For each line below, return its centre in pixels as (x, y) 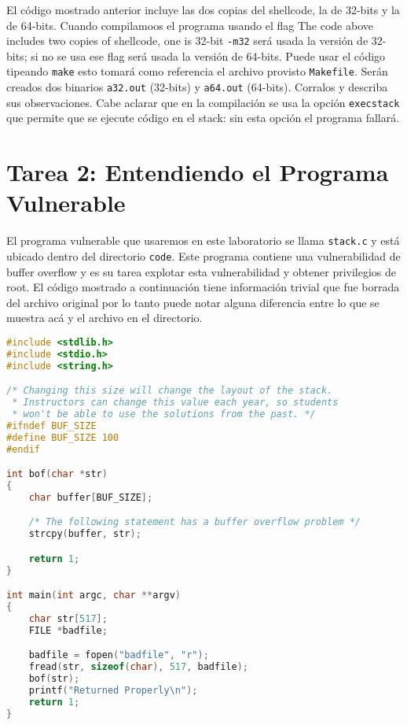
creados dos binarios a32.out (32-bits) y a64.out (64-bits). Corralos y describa (197, 87)
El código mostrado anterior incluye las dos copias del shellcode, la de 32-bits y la (203, 9)
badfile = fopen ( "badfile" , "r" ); (119, 655)
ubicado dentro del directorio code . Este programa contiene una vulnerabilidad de (203, 255)
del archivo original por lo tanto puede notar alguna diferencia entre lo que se (193, 302)
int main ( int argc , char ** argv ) (94, 596)
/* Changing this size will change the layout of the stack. (170, 391)
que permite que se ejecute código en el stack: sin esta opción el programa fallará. (203, 118)
